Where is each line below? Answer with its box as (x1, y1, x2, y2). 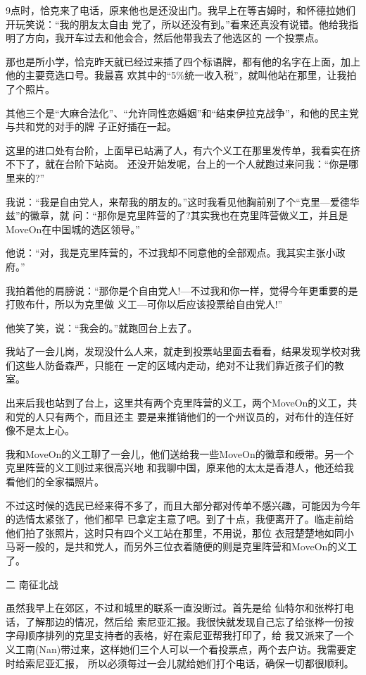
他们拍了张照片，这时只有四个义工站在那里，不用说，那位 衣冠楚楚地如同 (6, 525, 344, 540)
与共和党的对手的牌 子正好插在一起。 (6, 119, 177, 134)
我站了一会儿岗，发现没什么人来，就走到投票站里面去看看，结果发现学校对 (6, 344, 351, 359)
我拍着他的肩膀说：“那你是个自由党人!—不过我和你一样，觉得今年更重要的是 (6, 283, 358, 297)
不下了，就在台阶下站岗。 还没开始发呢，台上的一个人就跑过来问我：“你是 (6, 156, 349, 171)
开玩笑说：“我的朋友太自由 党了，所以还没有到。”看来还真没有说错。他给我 (6, 16, 348, 31)
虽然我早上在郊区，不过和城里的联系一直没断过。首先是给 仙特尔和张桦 (6, 600, 334, 615)
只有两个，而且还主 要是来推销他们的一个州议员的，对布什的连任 (44, 409, 344, 423)
